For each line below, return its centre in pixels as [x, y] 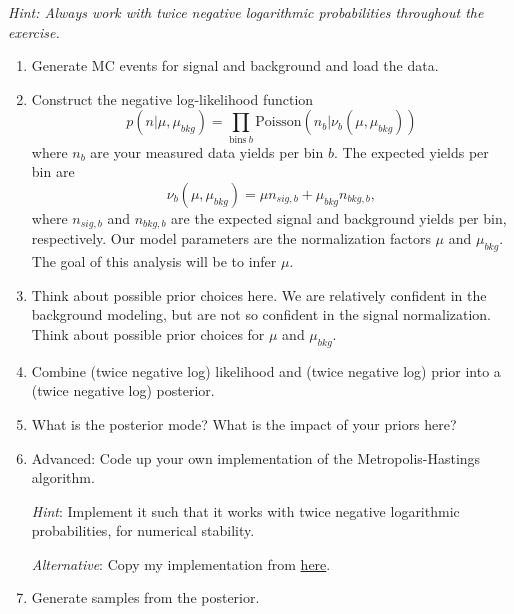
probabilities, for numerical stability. [143, 530]
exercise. [34, 31]
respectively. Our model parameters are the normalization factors [231, 238]
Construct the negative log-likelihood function [172, 98]
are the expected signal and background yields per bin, [339, 217]
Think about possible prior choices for [148, 333]
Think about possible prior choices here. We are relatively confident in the [259, 294]
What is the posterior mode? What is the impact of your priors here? [244, 423]
